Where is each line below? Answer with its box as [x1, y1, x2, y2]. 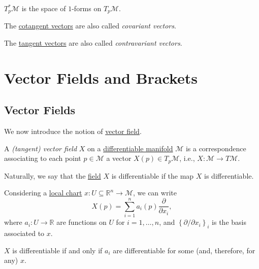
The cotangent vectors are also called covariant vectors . [4, 20, 176, 31]
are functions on [56, 217, 107, 227]
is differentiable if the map [111, 170, 194, 181]
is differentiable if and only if [12, 245, 103, 255]
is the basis [212, 217, 246, 227]
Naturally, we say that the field [4, 170, 101, 181]
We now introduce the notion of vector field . [4, 126, 142, 137]
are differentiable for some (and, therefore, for [113, 245, 255, 255]
